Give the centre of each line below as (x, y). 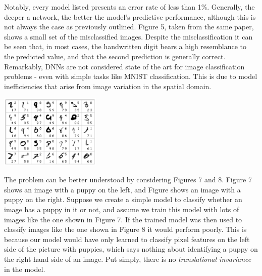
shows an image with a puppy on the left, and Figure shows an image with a (122, 189)
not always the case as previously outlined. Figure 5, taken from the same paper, (129, 27)
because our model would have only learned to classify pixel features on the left (127, 239)
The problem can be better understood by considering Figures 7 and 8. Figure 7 (128, 180)
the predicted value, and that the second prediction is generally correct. (115, 56)
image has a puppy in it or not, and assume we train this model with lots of (122, 209)
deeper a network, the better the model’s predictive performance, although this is (130, 16)
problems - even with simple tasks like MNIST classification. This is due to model (131, 76)
